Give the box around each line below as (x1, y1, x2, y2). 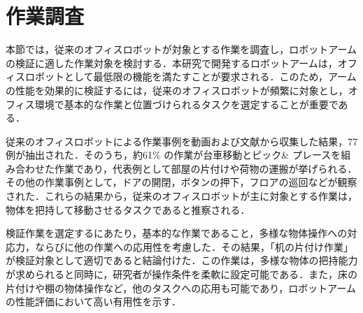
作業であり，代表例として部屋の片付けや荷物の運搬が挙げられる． (54, 161, 357, 175)
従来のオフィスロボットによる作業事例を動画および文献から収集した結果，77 (6, 133, 358, 148)
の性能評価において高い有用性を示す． (6, 294, 182, 309)
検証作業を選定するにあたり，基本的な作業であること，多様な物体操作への (6, 226, 348, 240)
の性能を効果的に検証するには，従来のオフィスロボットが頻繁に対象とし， (6, 82, 348, 97)
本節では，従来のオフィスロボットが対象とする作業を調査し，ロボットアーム (6, 42, 357, 57)
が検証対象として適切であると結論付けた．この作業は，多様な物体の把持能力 (6, 253, 358, 268)
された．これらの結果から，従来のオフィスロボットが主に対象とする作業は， (6, 189, 357, 203)
